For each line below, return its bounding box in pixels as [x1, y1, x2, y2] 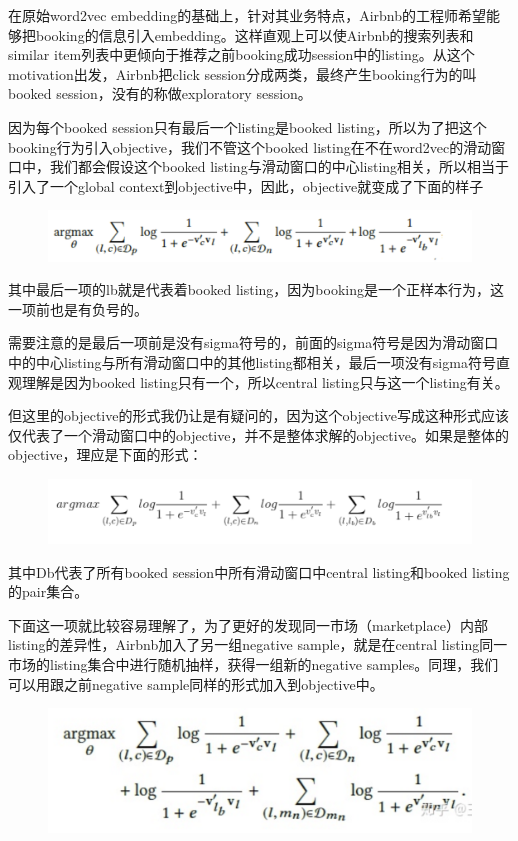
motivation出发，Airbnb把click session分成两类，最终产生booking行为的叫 [8, 63, 477, 84]
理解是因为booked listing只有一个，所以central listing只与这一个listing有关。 [21, 371, 509, 392]
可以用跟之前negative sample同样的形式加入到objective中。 [8, 673, 384, 694]
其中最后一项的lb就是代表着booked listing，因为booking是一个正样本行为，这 [8, 279, 504, 300]
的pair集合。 [8, 581, 89, 602]
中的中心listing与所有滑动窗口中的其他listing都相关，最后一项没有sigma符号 [8, 352, 496, 373]
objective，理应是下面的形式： [8, 444, 203, 465]
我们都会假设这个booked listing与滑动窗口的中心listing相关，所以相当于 [49, 156, 510, 177]
